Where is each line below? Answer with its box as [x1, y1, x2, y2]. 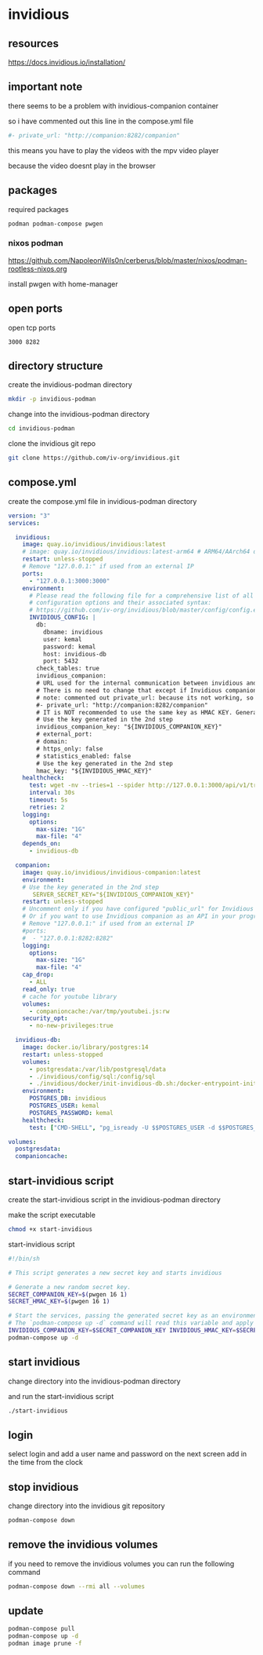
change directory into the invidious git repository [8, 1501, 166, 1511]
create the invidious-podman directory [8, 380, 133, 389]
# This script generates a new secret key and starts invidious [8, 1269, 222, 1277]
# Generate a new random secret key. [8, 1283, 131, 1291]
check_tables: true [36, 665, 100, 673]
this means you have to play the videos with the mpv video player [8, 145, 219, 155]
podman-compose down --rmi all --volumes [8, 1582, 146, 1591]
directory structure [8, 360, 103, 372]
